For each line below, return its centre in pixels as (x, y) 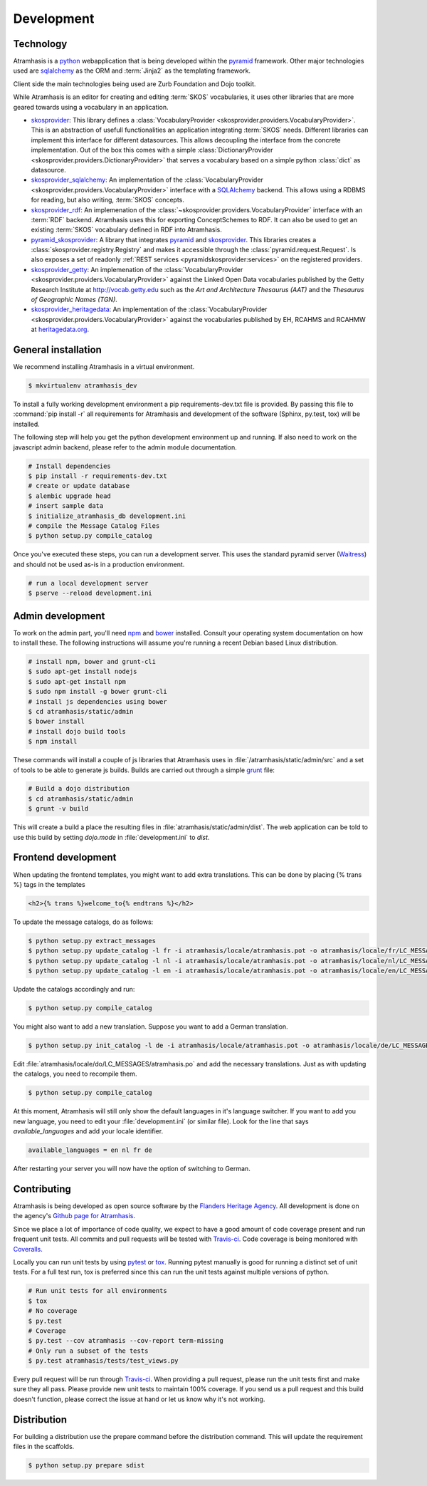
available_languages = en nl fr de (90, 1150)
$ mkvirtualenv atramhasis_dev (83, 386)
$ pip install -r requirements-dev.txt (97, 476)
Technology (40, 44)
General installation (58, 350)
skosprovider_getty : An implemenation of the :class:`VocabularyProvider (137, 269)
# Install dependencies (70, 466)
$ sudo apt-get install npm (77, 681)
